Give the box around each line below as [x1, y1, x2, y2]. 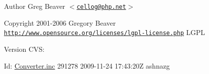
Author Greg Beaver [4, 1, 66, 11]
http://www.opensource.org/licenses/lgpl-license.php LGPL [4, 27, 205, 37]
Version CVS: [4, 43, 45, 54]
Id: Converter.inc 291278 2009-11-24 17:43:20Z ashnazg [4, 60, 170, 71]
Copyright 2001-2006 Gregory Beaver [4, 17, 116, 28]
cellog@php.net [76, 3, 126, 10]
